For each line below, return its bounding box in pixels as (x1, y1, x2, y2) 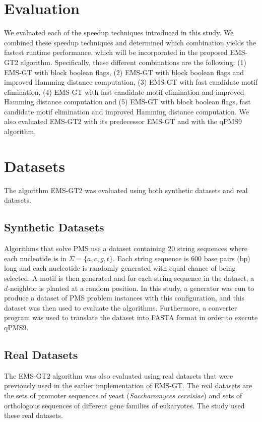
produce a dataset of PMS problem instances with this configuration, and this (4, 292, 245, 303)
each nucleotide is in (4, 253, 67, 263)
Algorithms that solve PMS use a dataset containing (4, 243, 166, 254)
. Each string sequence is (112, 253, 189, 263)
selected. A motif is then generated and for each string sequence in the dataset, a (4, 272, 254, 283)
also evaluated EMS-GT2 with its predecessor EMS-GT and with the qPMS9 (4, 116, 242, 127)
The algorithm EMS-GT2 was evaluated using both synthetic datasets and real (4, 185, 248, 195)
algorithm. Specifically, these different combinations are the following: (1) (20, 56, 247, 67)
